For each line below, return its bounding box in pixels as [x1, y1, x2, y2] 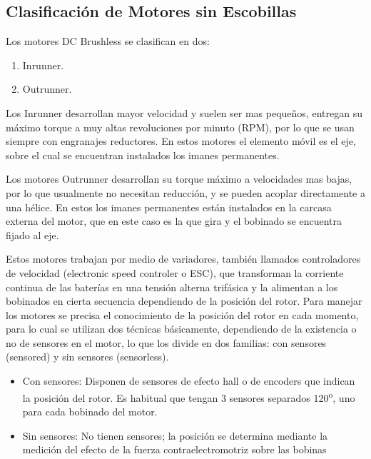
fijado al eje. [6, 227, 59, 242]
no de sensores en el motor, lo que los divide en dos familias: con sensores [6, 335, 327, 350]
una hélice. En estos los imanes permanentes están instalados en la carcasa [6, 199, 332, 214]
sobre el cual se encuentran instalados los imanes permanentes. [6, 147, 280, 162]
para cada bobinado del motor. [22, 403, 158, 418]
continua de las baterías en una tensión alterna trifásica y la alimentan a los [6, 279, 338, 294]
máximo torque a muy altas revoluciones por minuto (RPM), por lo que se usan [6, 119, 355, 134]
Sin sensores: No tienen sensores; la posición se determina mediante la [22, 428, 328, 443]
